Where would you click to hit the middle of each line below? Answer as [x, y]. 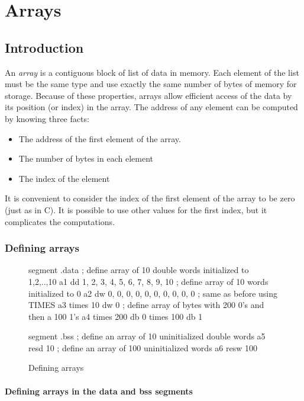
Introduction [44, 47]
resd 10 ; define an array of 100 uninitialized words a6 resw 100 [143, 347]
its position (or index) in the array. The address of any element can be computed [151, 107]
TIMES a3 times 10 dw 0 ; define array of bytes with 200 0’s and [146, 305]
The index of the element [64, 178]
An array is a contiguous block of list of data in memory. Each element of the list [152, 72]
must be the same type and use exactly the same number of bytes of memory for [151, 84]
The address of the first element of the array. [100, 138]
